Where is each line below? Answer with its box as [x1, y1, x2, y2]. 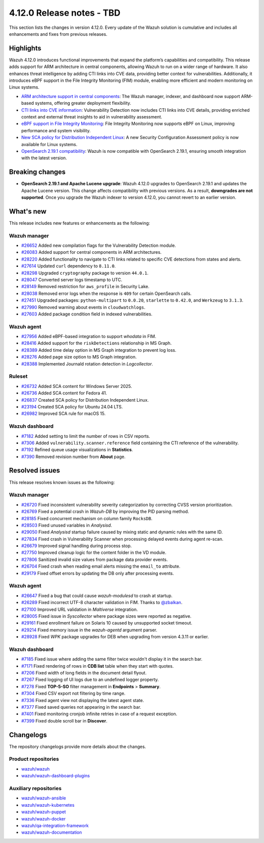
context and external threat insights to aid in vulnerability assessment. [21, 114, 162, 120]
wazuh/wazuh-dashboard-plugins [21, 773, 90, 779]
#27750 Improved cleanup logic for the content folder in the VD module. [21, 550, 167, 555]
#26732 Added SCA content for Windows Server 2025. [21, 383, 132, 389]
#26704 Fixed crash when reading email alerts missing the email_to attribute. [21, 563, 181, 569]
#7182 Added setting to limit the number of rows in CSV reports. [21, 433, 150, 439]
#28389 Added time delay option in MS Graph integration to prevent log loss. [21, 347, 176, 353]
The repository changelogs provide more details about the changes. [9, 744, 146, 749]
